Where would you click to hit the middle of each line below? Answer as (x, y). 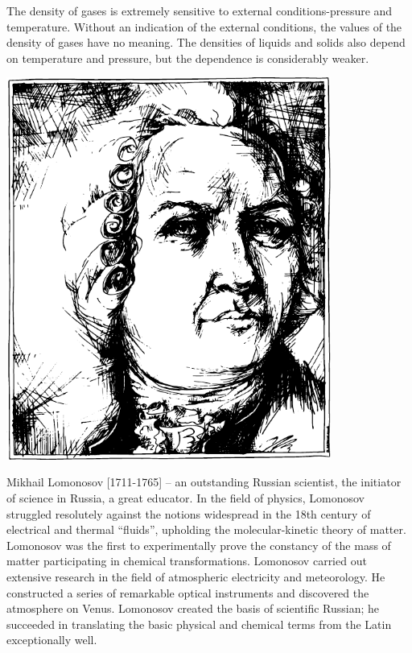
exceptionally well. (52, 640)
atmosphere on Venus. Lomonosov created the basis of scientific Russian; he (193, 608)
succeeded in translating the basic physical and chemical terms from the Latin (199, 624)
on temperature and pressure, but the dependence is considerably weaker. (188, 58)
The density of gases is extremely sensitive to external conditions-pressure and (200, 10)
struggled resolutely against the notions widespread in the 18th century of (189, 513)
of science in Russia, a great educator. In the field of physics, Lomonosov (186, 498)
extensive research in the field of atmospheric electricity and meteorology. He (196, 576)
